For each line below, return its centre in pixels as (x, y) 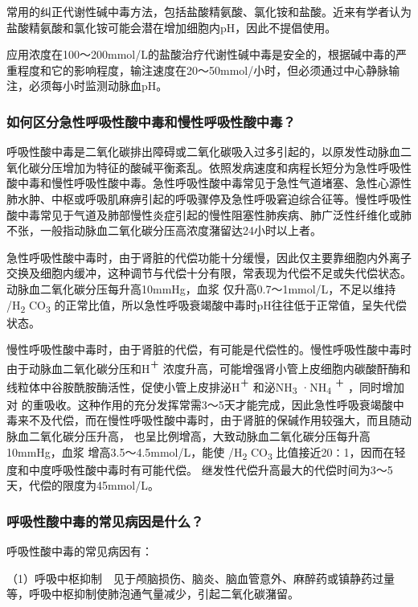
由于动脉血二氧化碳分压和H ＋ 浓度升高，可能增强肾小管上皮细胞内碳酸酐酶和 (209, 367)
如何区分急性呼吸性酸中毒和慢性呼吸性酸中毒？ (151, 121)
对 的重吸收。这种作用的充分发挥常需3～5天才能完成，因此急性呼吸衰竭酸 (200, 404)
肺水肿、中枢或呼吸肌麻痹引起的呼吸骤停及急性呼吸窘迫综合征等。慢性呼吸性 (209, 198)
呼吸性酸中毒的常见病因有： (80, 551)
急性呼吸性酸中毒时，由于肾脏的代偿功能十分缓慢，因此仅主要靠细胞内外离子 (209, 257)
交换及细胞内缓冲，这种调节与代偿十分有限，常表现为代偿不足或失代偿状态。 (209, 273)
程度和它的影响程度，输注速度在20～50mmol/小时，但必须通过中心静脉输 (209, 70)
